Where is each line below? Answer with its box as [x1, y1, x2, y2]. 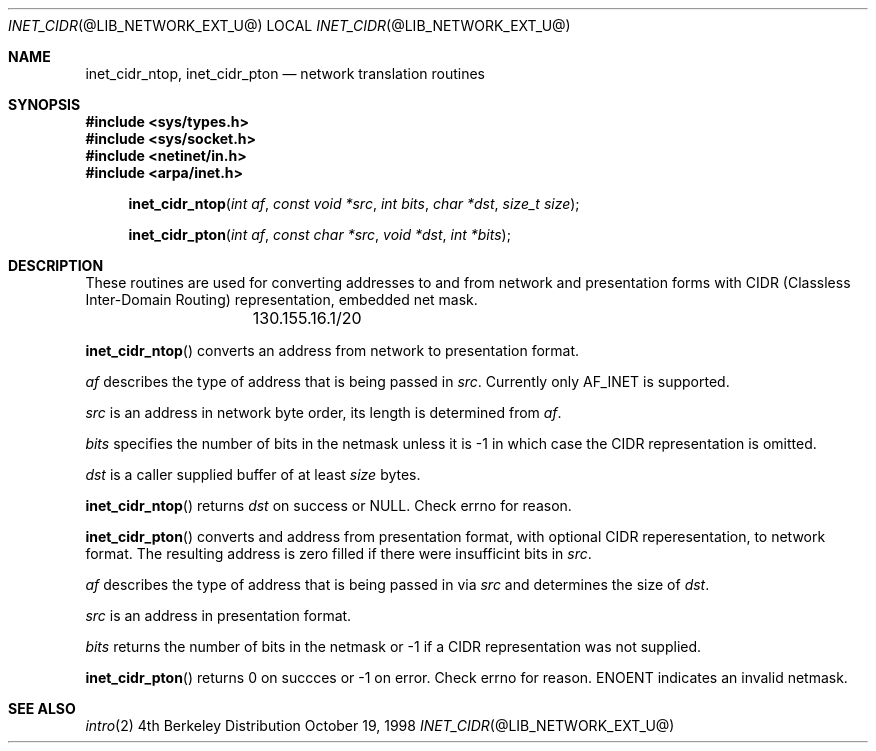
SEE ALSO [8, 700, 76, 717]
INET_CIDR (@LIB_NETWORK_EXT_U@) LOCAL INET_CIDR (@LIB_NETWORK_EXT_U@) [8, 17, 571, 34]
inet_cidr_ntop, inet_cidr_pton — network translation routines [85, 65, 485, 82]
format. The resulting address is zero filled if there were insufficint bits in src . [85, 545, 592, 562]
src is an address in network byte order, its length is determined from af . [85, 404, 562, 421]
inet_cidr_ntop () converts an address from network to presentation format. [85, 342, 580, 359]
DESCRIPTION [8, 257, 104, 274]
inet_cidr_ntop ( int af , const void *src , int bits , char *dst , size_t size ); [128, 195, 580, 212]
